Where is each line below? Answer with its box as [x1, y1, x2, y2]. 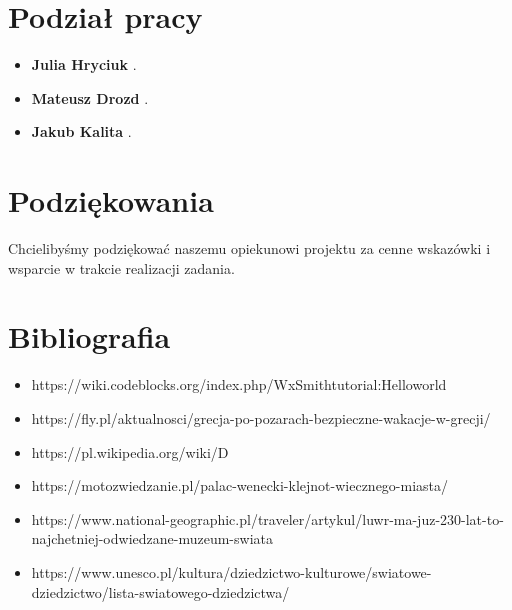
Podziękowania [8, 180, 214, 221]
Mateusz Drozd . [31, 87, 149, 108]
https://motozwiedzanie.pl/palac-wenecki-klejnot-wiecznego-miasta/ [31, 475, 449, 496]
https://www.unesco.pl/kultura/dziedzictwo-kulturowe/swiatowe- [31, 561, 432, 582]
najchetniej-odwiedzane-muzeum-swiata [31, 528, 273, 549]
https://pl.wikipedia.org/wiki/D [31, 441, 229, 462]
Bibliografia [8, 316, 171, 357]
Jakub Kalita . [31, 121, 132, 142]
